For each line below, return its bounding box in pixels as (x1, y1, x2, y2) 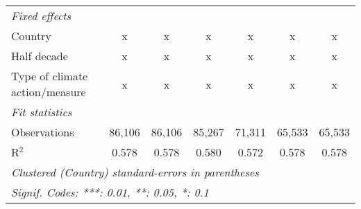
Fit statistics (11, 104, 72, 120)
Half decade (11, 48, 68, 64)
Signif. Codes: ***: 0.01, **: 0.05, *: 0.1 (11, 184, 209, 200)
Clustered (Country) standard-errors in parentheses (11, 164, 259, 180)
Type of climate (11, 68, 88, 84)
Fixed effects (11, 8, 72, 24)
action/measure (11, 84, 86, 100)
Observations (11, 124, 74, 140)
